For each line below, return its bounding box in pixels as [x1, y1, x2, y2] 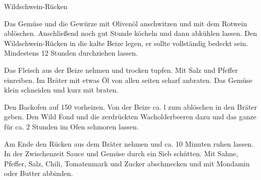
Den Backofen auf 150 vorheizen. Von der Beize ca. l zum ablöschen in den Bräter [4, 101, 257, 112]
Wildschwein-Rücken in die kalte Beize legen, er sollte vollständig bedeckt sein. [4, 37, 248, 48]
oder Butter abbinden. [4, 168, 73, 178]
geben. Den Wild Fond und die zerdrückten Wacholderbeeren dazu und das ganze [4, 111, 256, 122]
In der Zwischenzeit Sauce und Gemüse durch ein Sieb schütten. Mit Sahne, [4, 148, 238, 159]
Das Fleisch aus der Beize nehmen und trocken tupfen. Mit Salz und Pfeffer [4, 64, 238, 75]
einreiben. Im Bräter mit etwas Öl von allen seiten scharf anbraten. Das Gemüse [4, 74, 252, 85]
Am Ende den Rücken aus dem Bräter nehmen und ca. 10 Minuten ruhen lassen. [4, 138, 254, 149]
